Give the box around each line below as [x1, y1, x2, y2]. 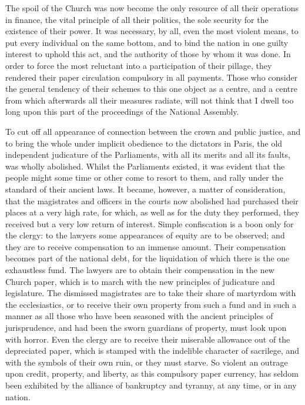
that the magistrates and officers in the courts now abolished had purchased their [5, 194, 299, 207]
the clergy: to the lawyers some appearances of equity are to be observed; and [5, 229, 285, 241]
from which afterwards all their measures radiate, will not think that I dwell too [5, 94, 294, 106]
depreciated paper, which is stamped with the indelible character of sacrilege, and [5, 344, 300, 357]
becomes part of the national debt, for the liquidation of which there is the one [5, 252, 290, 264]
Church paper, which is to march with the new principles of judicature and [5, 275, 275, 287]
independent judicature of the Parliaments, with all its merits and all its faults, [5, 148, 290, 161]
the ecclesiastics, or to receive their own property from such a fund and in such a [5, 298, 297, 310]
